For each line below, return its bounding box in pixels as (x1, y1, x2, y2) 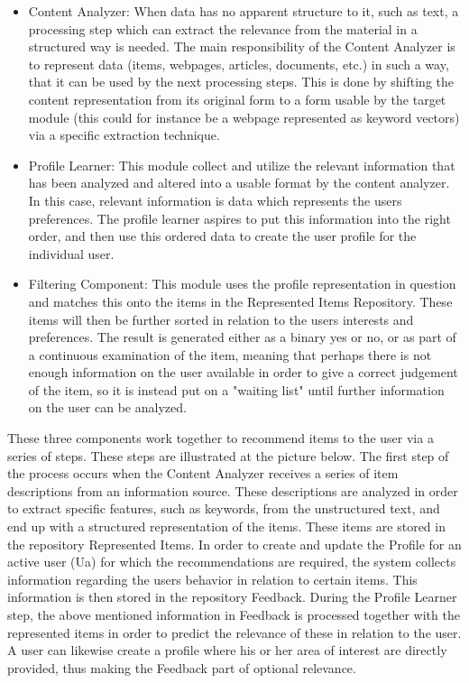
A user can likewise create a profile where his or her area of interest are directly (7, 641, 447, 660)
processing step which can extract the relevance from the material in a (28, 19, 418, 38)
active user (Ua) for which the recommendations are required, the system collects (7, 552, 456, 571)
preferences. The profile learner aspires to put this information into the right (28, 208, 451, 227)
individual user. (28, 244, 115, 263)
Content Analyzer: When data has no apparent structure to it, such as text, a (28, 2, 459, 20)
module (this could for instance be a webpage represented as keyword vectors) (28, 107, 460, 126)
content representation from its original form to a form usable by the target (28, 89, 446, 108)
